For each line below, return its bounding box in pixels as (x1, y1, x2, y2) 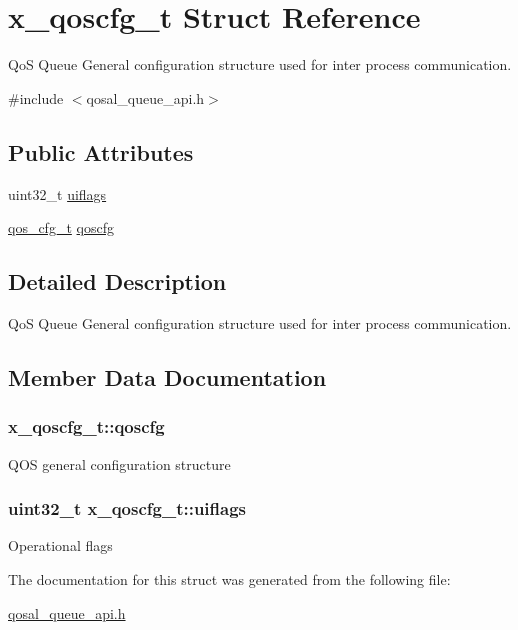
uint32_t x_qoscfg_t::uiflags (8, 496, 247, 521)
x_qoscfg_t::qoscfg (8, 414, 165, 439)
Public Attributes (8, 136, 194, 167)
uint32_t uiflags (8, 183, 107, 204)
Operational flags (8, 535, 113, 556)
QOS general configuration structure (8, 453, 231, 474)
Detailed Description (8, 266, 227, 297)
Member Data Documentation (8, 361, 327, 392)
